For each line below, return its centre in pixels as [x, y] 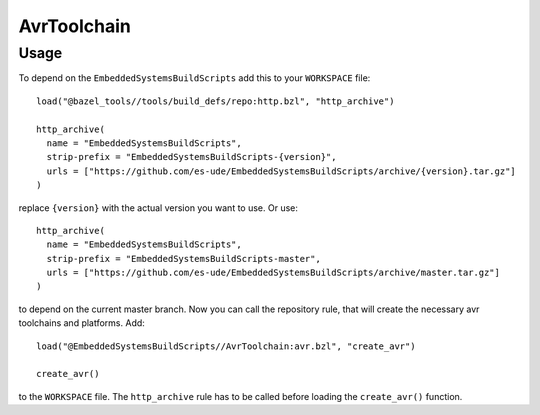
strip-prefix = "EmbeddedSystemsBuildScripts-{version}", [191, 157]
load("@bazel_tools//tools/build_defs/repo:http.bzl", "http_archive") [215, 101]
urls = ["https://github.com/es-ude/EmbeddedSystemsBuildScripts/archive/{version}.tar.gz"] [281, 171]
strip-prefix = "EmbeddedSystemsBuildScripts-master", [184, 258]
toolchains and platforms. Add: [81, 323]
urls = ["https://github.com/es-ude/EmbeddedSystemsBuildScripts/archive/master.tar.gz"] [273, 273]
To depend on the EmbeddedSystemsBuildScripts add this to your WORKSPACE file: [194, 78]
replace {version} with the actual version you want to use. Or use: [158, 207]
